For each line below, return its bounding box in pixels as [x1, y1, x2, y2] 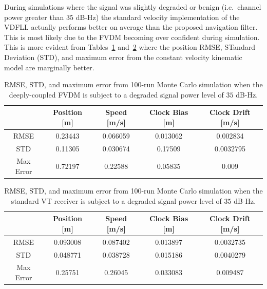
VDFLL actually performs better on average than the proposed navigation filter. [4, 22, 258, 32]
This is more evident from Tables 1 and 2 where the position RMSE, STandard [4, 42, 255, 52]
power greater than [4, 11, 64, 22]
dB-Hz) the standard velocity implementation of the [75, 11, 240, 22]
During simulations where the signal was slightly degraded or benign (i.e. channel [4, 2, 261, 12]
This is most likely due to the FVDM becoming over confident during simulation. [4, 31, 260, 42]
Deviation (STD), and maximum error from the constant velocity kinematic [4, 51, 242, 62]
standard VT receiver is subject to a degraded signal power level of [11, 195, 222, 206]
